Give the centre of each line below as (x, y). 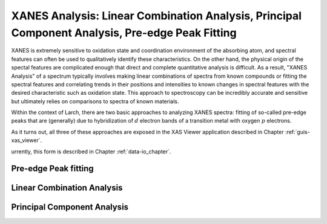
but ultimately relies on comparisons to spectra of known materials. (95, 101)
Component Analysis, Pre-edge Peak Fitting (124, 33)
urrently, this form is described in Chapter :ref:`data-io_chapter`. (91, 152)
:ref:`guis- (297, 132)
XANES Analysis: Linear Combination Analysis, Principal (157, 16)
